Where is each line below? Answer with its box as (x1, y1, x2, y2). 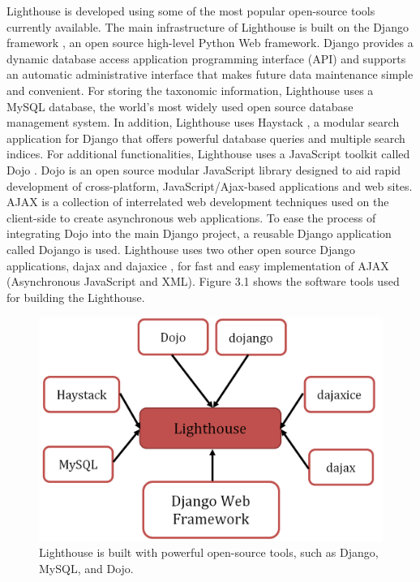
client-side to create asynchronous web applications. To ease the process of (6, 209, 376, 226)
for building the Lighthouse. (6, 288, 145, 305)
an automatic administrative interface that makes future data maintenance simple (6, 66, 414, 83)
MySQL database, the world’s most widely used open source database (6, 97, 354, 114)
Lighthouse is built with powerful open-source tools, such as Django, (39, 544, 379, 561)
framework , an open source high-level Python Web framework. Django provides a (6, 34, 414, 51)
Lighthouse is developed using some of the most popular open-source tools (6, 2, 375, 19)
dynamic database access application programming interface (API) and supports (6, 50, 406, 67)
